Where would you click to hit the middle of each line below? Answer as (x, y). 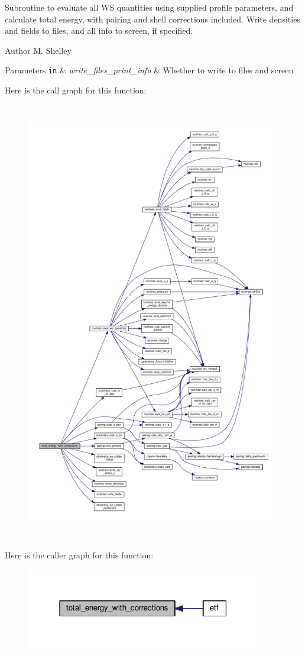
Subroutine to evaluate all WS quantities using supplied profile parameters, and (149, 7)
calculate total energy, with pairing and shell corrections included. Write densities (152, 19)
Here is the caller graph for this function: (79, 555)
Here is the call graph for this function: (76, 90)
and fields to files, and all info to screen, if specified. (99, 30)
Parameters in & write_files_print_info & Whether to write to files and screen (149, 70)
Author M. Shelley (38, 50)
